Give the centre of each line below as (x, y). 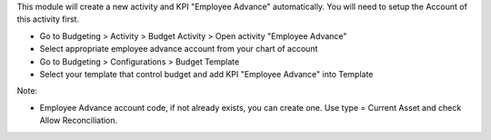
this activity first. (48, 19)
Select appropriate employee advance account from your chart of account (179, 49)
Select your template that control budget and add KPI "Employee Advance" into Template (206, 74)
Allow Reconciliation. (79, 120)
